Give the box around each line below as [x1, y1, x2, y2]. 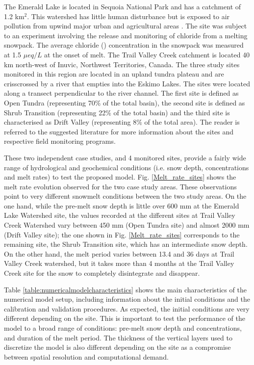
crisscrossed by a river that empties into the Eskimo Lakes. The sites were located [4, 78, 251, 88]
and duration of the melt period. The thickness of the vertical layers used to [4, 332, 232, 342]
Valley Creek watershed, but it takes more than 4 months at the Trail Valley [4, 258, 234, 268]
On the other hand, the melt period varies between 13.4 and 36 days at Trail [4, 248, 234, 259]
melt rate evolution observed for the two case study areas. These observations [4, 181, 237, 191]
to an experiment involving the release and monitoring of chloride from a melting [4, 30, 248, 40]
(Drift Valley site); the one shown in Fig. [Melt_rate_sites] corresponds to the [4, 229, 240, 239]
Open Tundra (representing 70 [4, 97, 95, 107]
